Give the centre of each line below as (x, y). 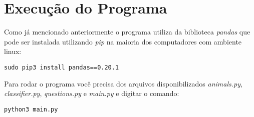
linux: (13, 51)
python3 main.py (31, 109)
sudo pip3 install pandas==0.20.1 (62, 67)
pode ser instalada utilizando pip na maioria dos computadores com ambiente (123, 41)
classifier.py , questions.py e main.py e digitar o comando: (92, 93)
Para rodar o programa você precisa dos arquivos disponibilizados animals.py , (123, 83)
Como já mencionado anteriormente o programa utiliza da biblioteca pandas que (127, 32)
